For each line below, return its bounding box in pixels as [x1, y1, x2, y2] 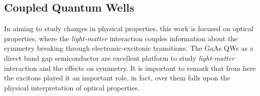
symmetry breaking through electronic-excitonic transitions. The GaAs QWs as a [4, 43, 253, 53]
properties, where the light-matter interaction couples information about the [4, 33, 238, 43]
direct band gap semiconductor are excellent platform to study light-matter [4, 52, 235, 63]
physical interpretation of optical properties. [4, 82, 140, 92]
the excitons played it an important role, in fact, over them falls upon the [4, 72, 230, 83]
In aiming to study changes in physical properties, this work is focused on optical [4, 23, 253, 34]
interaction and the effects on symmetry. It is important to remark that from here [4, 62, 256, 73]
